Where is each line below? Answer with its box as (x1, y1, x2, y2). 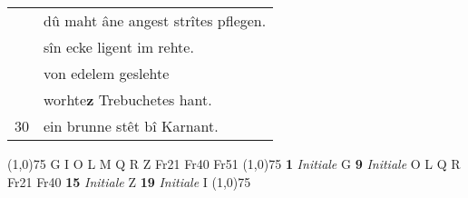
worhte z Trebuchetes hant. (44, 89, 212, 110)
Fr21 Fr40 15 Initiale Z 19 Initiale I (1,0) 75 (7, 172, 251, 191)
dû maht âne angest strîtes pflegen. (44, 10, 267, 31)
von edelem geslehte (44, 63, 170, 84)
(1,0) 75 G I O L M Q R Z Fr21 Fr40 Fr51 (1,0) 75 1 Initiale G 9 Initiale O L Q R (7, 154, 461, 173)
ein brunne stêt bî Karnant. (44, 115, 219, 136)
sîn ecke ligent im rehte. (44, 36, 194, 57)
